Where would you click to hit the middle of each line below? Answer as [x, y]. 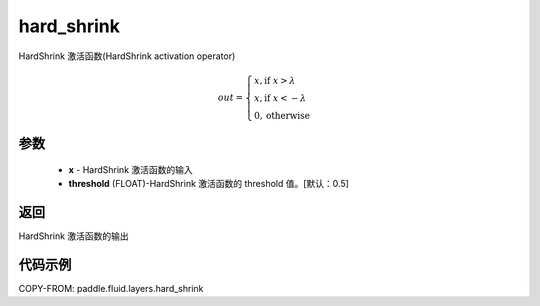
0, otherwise [281, 115]
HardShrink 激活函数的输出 [73, 236]
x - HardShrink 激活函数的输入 [131, 169]
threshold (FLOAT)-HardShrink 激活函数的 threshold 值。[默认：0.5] [209, 184]
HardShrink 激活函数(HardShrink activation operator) [127, 56]
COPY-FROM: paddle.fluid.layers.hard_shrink [111, 288]
